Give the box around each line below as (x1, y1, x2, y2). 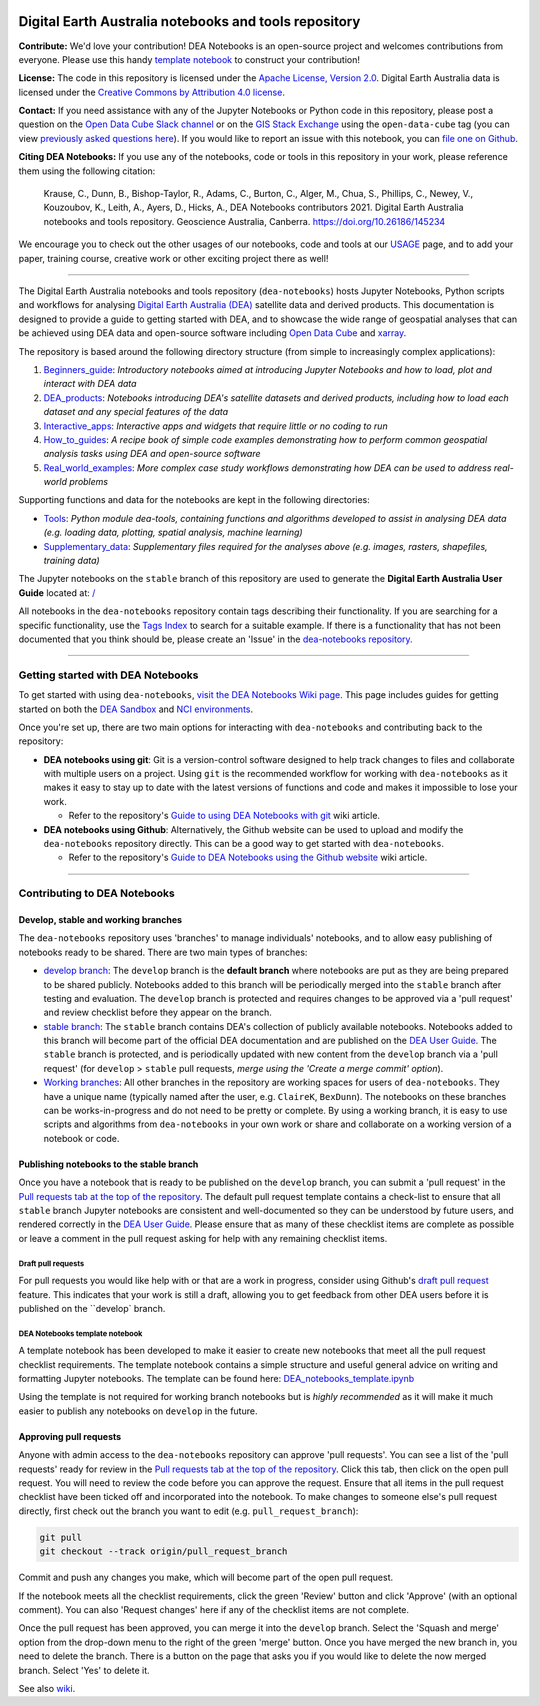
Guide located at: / (18, 586, 96, 599)
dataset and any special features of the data (43, 406, 229, 418)
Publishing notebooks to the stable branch (18, 1158, 199, 1170)
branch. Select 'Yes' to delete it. (18, 1664, 150, 1676)
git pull (39, 1531, 83, 1543)
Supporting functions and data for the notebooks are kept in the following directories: (18, 494, 370, 506)
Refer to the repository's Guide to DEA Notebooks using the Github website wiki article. (68, 851, 428, 864)
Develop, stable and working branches (18, 913, 183, 925)
